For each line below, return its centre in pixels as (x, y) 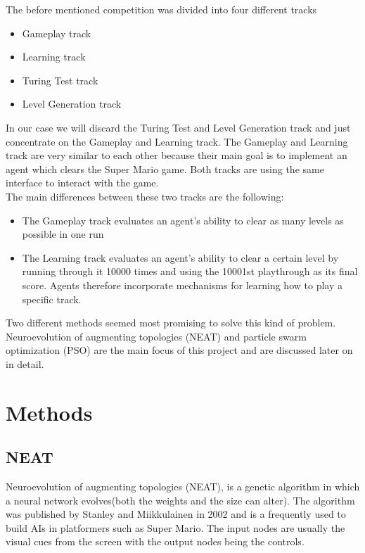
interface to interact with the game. (82, 183)
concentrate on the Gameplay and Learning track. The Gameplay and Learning (177, 141)
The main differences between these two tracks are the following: (145, 196)
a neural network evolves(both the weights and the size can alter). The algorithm (180, 500)
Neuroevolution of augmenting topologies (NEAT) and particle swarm (156, 336)
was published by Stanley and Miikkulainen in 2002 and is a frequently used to (176, 514)
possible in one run (63, 234)
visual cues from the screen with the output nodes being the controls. (155, 541)
